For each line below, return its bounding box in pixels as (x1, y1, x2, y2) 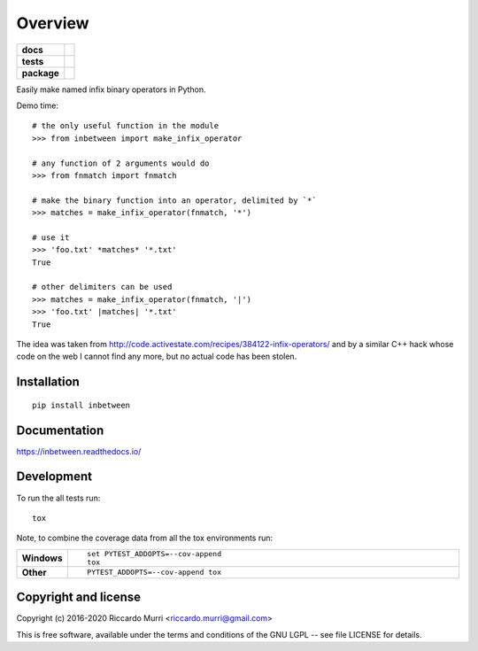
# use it (32, 232, 70, 243)
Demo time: (16, 100, 59, 111)
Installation (16, 375, 80, 390)
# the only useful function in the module (32, 120, 220, 131)
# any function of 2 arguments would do (32, 158, 210, 168)
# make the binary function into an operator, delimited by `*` (32, 195, 318, 205)
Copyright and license (16, 590, 142, 605)
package (21, 66, 59, 79)
